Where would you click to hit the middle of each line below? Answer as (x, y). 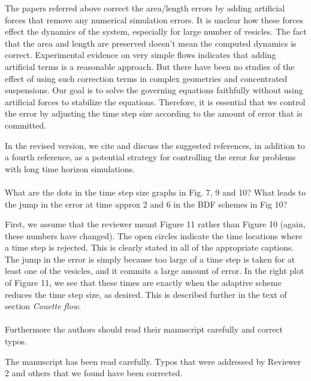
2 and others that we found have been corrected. (94, 373)
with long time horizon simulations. (70, 168)
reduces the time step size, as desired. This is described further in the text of (146, 294)
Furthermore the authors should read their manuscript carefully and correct (144, 329)
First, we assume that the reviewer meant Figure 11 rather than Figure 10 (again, (155, 224)
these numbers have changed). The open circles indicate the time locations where (154, 235)
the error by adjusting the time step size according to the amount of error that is (154, 113)
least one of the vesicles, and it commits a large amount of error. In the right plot (155, 271)
